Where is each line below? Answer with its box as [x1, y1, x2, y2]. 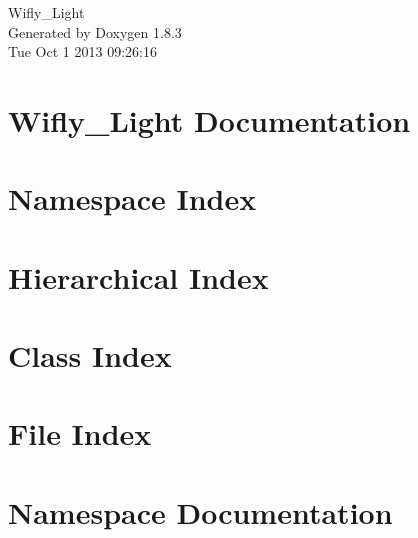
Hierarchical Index [8, 256, 269, 297]
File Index [8, 413, 152, 454]
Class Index [8, 335, 172, 376]
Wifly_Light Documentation [8, 99, 411, 140]
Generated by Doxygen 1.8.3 [8, 21, 182, 42]
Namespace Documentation [8, 491, 393, 532]
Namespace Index [8, 178, 257, 219]
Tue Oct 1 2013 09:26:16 [8, 41, 157, 62]
